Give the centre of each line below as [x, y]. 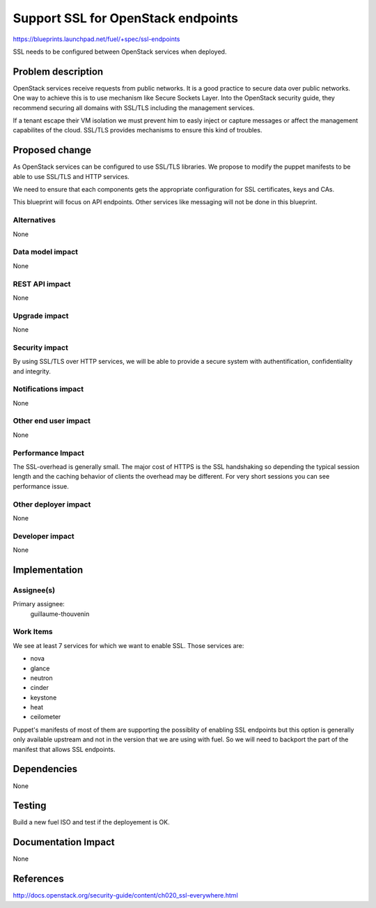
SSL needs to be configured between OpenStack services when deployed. [120, 52]
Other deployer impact [52, 504]
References [38, 879]
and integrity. [32, 371]
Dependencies [45, 769]
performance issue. [41, 486]
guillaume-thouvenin [60, 614]
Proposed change [52, 150]
